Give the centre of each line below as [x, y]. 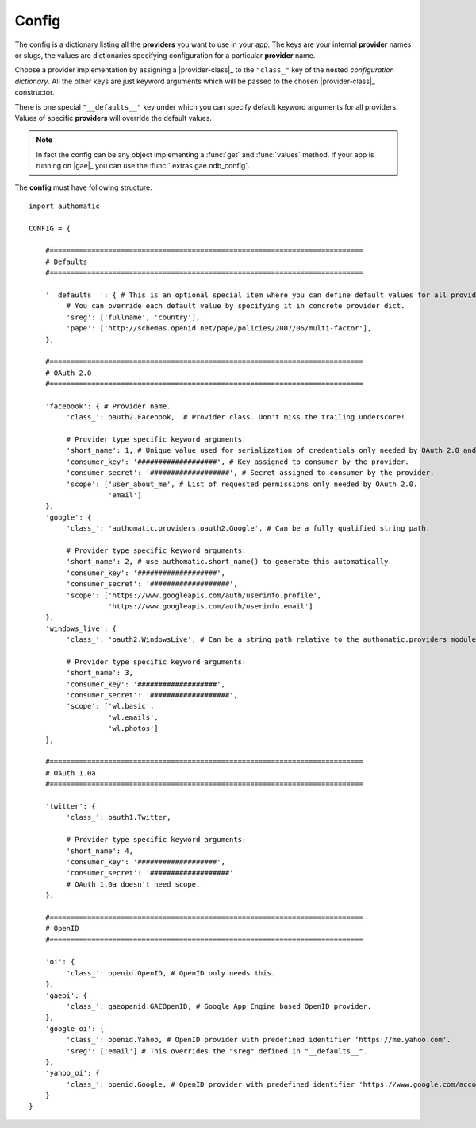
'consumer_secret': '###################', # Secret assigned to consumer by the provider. [250, 473]
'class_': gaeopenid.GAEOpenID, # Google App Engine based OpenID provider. [219, 1006]
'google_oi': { [75, 1028]
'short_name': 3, [100, 673]
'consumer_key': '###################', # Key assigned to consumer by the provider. [238, 462]
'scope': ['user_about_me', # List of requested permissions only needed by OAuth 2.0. [242, 484]
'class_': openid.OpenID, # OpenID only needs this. [171, 973]
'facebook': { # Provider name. [108, 406]
